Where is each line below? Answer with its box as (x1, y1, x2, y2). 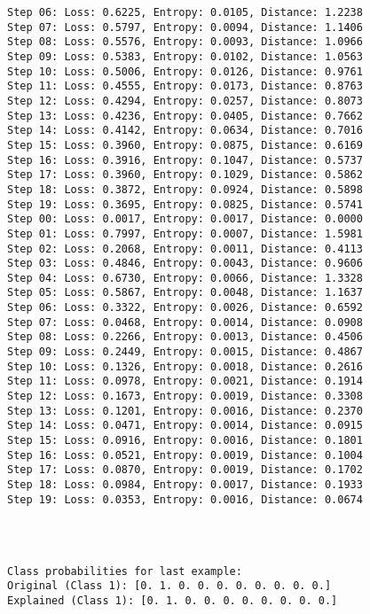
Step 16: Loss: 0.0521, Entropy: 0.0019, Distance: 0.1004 (7, 448, 363, 462)
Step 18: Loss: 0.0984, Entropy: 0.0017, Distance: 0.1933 (7, 478, 363, 491)
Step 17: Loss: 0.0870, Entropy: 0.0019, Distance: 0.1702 (7, 463, 363, 477)
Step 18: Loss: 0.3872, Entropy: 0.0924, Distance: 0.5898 (7, 183, 363, 196)
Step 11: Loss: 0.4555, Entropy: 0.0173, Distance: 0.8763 (7, 80, 363, 93)
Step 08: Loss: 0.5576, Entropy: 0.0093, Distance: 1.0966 (7, 35, 363, 49)
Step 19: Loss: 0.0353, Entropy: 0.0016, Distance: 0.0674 (7, 493, 363, 506)
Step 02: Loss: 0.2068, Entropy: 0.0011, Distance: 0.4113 (7, 242, 363, 255)
